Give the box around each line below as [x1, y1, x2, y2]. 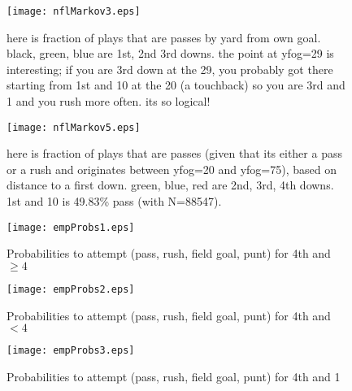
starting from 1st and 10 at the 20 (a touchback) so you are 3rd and [7, 76, 345, 93]
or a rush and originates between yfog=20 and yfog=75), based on [7, 160, 337, 177]
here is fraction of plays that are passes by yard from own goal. [7, 28, 321, 46]
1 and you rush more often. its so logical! [7, 93, 211, 110]
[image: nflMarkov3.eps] [7, 6, 141, 17]
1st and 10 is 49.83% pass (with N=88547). [7, 193, 222, 210]
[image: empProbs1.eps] [7, 221, 135, 233]
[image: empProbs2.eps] [7, 283, 135, 295]
